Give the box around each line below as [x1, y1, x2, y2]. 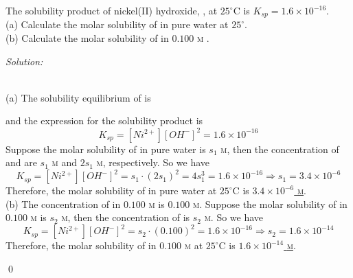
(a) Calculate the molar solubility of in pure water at [5, 17, 229, 32]
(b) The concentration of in [5, 196, 121, 211]
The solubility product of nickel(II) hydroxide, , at [5, 3, 218, 17]
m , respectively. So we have [96, 155, 209, 170]
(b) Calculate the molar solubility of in [5, 31, 169, 45]
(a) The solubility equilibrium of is [5, 90, 151, 104]
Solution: [5, 54, 43, 68]
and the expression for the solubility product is [5, 113, 203, 128]
